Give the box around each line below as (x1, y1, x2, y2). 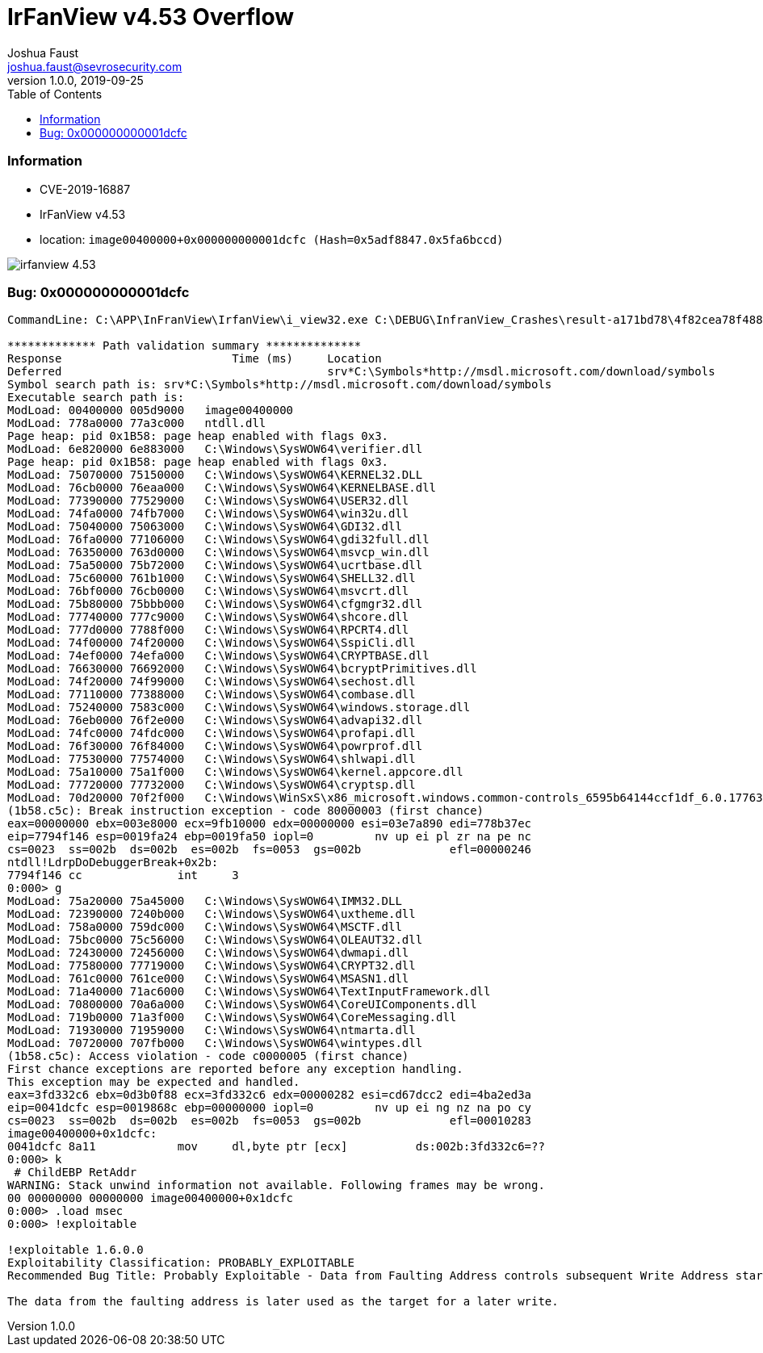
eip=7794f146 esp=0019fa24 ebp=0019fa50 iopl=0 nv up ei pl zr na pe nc (7, 830, 532, 844)
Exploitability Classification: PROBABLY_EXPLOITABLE (7, 1256, 354, 1270)
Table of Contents (7, 86, 103, 101)
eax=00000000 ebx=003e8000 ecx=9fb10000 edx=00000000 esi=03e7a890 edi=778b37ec (7, 817, 532, 831)
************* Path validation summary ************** (7, 339, 362, 353)
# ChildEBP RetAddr (14, 1166, 137, 1179)
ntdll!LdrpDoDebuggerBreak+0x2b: (7, 856, 219, 869)
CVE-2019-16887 (40, 182, 131, 196)
